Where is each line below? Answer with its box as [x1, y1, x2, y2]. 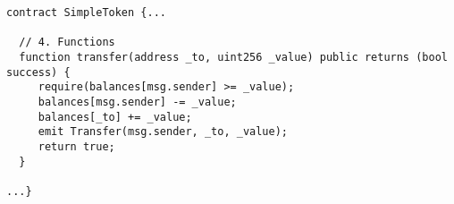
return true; [38, 140, 115, 153]
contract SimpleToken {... [6, 6, 166, 19]
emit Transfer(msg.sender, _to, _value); [38, 125, 288, 139]
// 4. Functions [19, 36, 115, 49]
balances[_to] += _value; [38, 110, 192, 123]
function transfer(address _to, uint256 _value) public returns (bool [19, 50, 448, 64]
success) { [6, 65, 71, 79]
